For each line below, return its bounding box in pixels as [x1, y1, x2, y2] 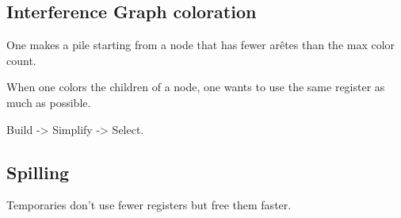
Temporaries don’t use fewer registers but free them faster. [6, 197, 292, 213]
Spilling [6, 159, 70, 184]
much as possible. [6, 94, 91, 110]
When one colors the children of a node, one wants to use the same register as [6, 78, 385, 95]
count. [6, 52, 36, 68]
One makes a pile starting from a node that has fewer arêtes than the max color [6, 36, 395, 53]
